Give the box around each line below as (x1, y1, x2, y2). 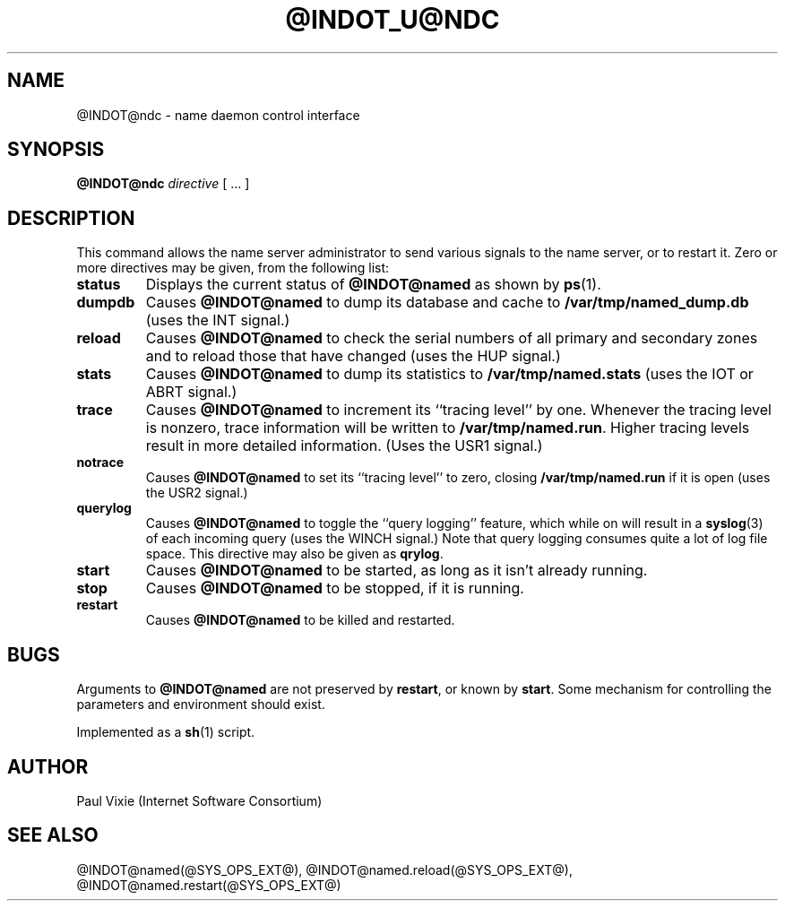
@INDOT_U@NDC (285, 4, 500, 35)
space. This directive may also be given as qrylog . (145, 546, 444, 562)
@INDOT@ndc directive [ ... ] (76, 176, 250, 192)
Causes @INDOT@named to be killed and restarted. (145, 612, 455, 628)
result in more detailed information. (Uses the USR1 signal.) (145, 437, 543, 455)
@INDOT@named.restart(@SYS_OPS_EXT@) (76, 877, 341, 893)
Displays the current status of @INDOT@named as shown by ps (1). (145, 275, 601, 294)
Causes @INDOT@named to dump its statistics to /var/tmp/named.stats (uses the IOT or (145, 365, 754, 384)
